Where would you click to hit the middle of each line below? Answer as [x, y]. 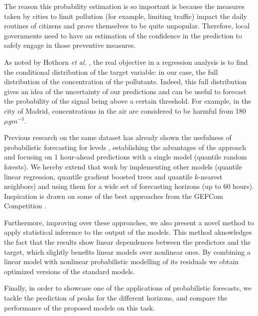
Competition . [25, 206]
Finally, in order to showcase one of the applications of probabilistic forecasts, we [128, 288]
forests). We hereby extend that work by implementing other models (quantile [123, 166]
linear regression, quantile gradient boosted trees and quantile [98, 176]
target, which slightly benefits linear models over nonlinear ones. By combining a [127, 251]
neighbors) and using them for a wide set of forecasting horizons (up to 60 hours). [129, 186]
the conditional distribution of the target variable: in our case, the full [111, 72]
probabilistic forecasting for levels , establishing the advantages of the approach [125, 147]
